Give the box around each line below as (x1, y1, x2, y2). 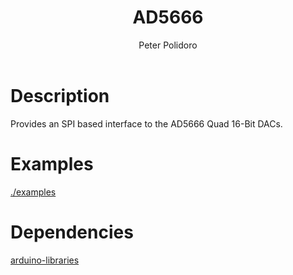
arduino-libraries (10, 254, 80, 266)
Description (10, 84, 110, 107)
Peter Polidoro (138, 39, 198, 51)
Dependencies (10, 221, 134, 243)
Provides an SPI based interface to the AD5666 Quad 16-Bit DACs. (10, 117, 283, 130)
